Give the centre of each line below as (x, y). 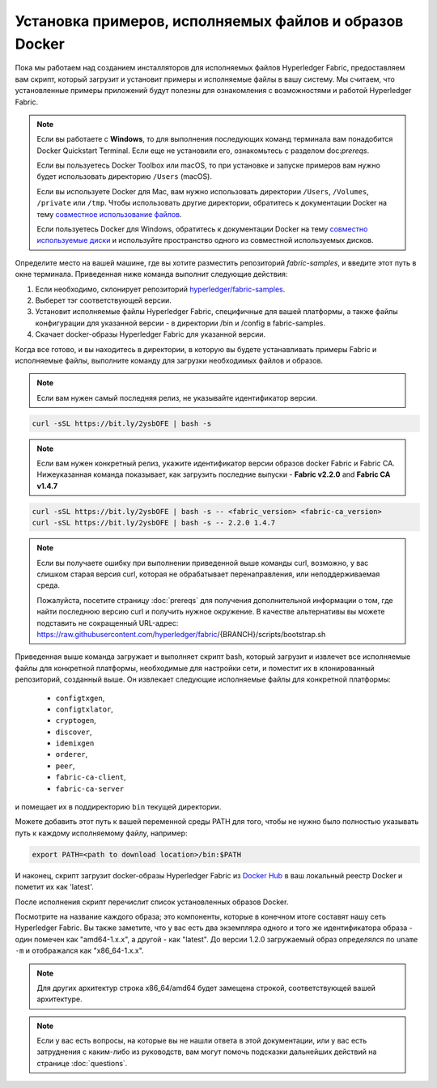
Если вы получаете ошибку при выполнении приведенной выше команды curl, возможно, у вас (203, 563)
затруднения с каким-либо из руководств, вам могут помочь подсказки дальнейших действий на (207, 1052)
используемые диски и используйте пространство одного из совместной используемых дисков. (205, 240)
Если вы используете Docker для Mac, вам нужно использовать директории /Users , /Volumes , (203, 191)
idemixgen (75, 744)
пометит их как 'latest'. (54, 887)
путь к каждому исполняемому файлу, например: (101, 833)
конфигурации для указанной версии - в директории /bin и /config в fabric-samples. (180, 323)
